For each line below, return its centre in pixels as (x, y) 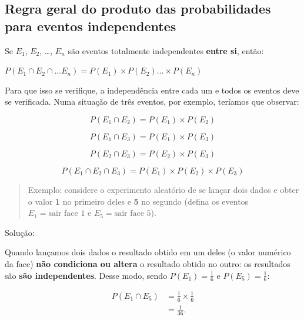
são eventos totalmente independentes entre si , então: (166, 50)
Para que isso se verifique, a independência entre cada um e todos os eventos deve (152, 90)
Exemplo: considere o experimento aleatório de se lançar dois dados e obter (163, 189)
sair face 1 (67, 214)
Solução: (20, 232)
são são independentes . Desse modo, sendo (86, 275)
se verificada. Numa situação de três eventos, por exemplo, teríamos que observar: (152, 101)
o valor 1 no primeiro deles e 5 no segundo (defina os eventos (138, 201)
